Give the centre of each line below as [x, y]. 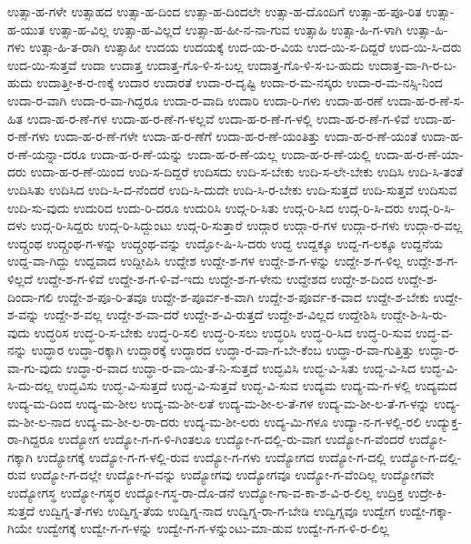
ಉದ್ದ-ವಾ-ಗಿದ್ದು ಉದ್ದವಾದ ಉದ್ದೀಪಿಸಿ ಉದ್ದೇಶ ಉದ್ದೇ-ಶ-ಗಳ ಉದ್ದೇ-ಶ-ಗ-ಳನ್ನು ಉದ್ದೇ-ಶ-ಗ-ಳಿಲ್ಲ [205, 261]
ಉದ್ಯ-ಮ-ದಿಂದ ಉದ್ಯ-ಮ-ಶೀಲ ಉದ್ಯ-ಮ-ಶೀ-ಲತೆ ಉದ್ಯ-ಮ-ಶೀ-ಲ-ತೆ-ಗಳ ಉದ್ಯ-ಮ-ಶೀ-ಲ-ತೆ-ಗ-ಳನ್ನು [219, 403]
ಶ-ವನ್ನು [24, 314]
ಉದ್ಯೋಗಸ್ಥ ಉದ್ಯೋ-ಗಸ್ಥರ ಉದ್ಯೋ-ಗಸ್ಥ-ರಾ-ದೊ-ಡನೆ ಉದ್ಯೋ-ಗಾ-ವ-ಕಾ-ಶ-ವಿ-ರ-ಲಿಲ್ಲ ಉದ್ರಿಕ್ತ [205, 493]
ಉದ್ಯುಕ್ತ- [444, 421]
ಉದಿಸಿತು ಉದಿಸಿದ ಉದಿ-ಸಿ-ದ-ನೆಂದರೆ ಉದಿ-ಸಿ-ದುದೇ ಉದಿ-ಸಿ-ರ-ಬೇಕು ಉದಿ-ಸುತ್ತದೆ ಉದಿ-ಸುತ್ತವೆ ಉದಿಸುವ [232, 189]
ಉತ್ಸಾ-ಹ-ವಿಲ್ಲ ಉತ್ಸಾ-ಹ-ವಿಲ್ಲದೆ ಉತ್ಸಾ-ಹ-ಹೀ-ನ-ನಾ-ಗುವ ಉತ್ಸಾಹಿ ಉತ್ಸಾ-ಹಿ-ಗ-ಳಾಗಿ [225, 29]
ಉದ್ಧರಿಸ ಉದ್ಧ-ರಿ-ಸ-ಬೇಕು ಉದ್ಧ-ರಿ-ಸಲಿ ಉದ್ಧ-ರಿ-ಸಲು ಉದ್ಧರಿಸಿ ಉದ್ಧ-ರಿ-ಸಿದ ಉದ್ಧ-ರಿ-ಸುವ [223, 332]
